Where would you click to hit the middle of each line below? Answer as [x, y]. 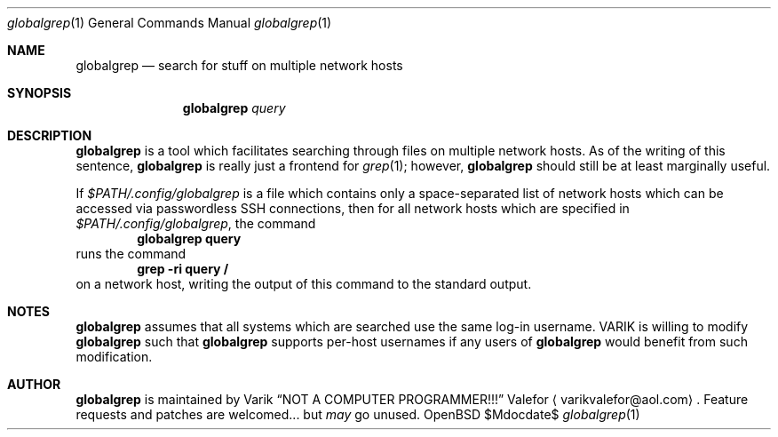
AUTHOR [34, 384]
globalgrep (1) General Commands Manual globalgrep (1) [170, 23]
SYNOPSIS [40, 93]
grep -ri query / [183, 269]
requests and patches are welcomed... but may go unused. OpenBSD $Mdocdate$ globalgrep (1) [358, 414]
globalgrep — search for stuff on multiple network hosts [239, 65]
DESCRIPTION [50, 135]
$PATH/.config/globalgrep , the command [196, 223]
